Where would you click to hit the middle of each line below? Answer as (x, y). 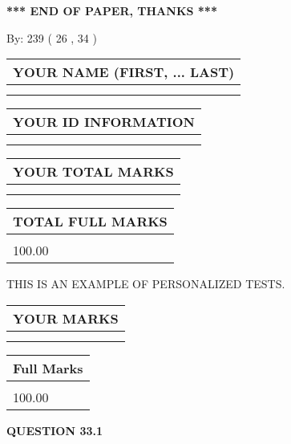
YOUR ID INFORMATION (104, 122)
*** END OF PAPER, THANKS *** (112, 10)
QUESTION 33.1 (55, 430)
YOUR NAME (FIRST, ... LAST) (124, 72)
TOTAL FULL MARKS (90, 222)
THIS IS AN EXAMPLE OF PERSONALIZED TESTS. (146, 284)
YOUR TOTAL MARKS (93, 172)
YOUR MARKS (66, 318)
